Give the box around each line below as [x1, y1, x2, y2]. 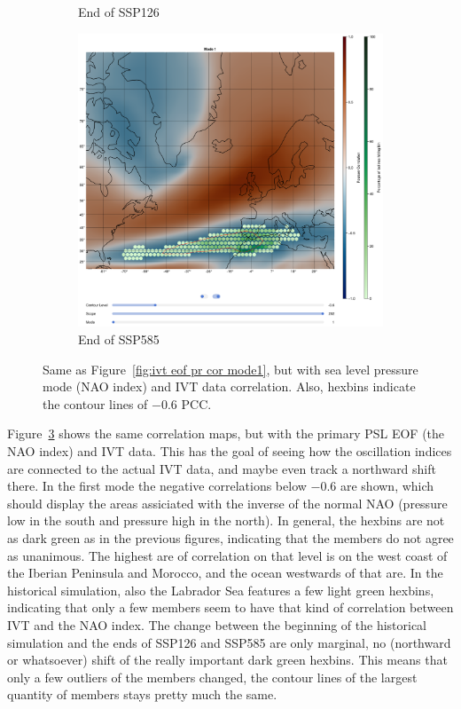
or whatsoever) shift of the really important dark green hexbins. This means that [7, 650, 448, 669]
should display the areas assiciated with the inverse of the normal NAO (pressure [7, 493, 448, 512]
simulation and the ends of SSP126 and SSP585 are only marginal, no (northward [7, 633, 451, 651]
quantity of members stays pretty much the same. [7, 685, 277, 704]
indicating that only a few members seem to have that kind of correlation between [7, 598, 454, 617]
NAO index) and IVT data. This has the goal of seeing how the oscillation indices [7, 442, 452, 461]
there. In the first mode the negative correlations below [7, 477, 307, 495]
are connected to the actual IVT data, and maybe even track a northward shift [7, 459, 436, 477]
